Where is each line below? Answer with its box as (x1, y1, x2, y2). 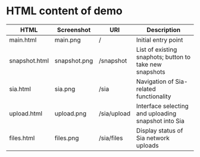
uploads (136, 141, 159, 149)
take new (136, 60, 162, 68)
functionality (136, 92, 171, 101)
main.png (54, 36, 81, 44)
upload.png (54, 109, 87, 117)
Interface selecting (136, 102, 189, 110)
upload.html (9, 109, 43, 117)
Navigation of (136, 77, 174, 86)
